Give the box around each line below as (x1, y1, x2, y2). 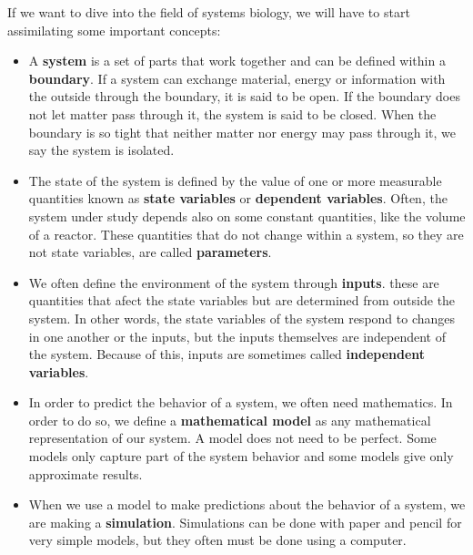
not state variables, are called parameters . (28, 242, 272, 262)
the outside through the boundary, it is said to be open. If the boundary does (28, 87, 460, 106)
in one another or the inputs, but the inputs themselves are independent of (28, 326, 446, 345)
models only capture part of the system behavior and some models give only (28, 447, 454, 466)
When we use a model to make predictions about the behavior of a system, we (28, 495, 466, 514)
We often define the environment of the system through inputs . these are (28, 272, 439, 292)
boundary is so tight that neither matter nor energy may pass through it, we (28, 122, 456, 141)
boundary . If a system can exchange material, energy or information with (28, 68, 446, 87)
